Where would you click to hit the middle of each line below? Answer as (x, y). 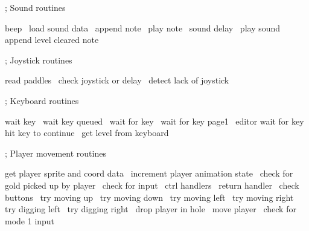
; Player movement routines (56, 153)
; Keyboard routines (42, 100)
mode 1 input (30, 220)
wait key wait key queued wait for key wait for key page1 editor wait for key (154, 121)
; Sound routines (35, 7)
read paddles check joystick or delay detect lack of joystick (117, 80)
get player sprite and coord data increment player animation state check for (149, 173)
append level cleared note (52, 40)
